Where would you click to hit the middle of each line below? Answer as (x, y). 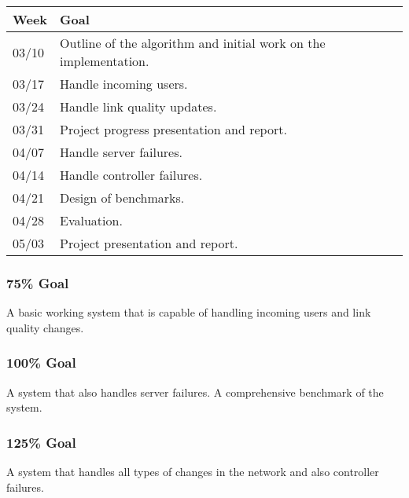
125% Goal (41, 442)
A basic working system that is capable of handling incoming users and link (189, 312)
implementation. (105, 61)
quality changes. (45, 327)
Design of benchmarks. (122, 198)
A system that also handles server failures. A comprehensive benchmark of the (195, 392)
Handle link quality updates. (138, 106)
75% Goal (38, 282)
